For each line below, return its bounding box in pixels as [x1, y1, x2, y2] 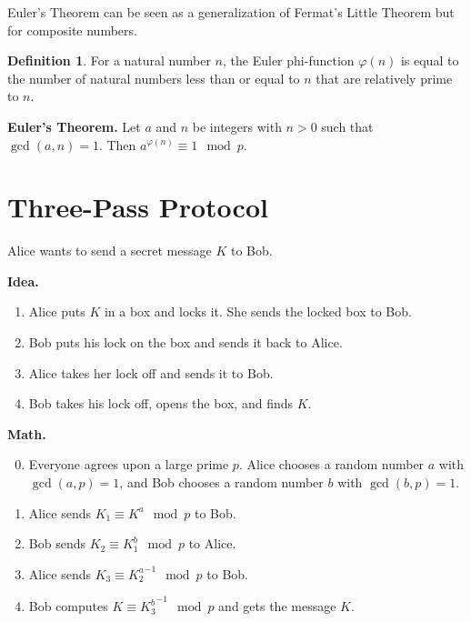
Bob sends [28, 534, 85, 553]
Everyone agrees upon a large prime [28, 455, 229, 474]
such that [321, 116, 374, 135]
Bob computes [28, 597, 108, 616]
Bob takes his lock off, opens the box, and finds [28, 394, 294, 413]
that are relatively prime [316, 68, 453, 87]
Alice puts [28, 302, 85, 321]
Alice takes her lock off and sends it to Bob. [28, 363, 274, 382]
